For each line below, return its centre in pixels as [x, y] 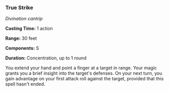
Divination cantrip [24, 19]
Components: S [22, 48]
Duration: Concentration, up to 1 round [46, 58]
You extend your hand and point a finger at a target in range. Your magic [81, 68]
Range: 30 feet [21, 38]
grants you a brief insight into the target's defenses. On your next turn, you [84, 73]
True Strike [19, 8]
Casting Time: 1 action [29, 28]
